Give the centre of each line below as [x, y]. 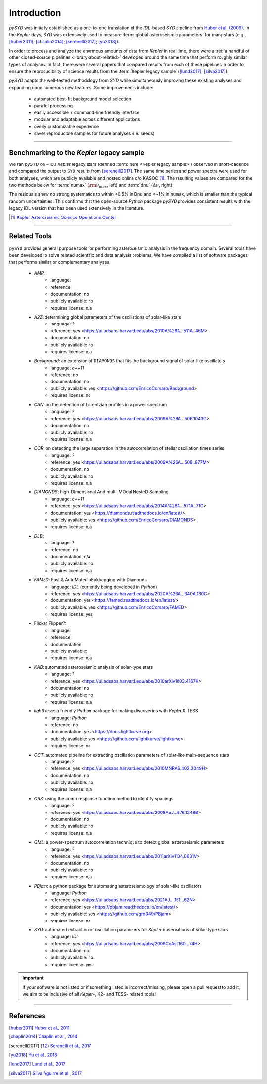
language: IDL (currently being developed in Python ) [104, 587]
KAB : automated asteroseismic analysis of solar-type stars [93, 667]
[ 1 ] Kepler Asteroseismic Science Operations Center [63, 217]
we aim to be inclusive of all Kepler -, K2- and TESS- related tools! [89, 994]
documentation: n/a [71, 556]
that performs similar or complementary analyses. [60, 262]
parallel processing [53, 106]
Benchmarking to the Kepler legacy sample [77, 152]
